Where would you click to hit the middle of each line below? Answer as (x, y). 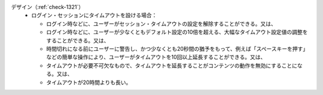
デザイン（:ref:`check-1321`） (47, 7)
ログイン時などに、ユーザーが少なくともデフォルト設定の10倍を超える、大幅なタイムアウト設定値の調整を (177, 32)
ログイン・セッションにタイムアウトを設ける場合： (94, 16)
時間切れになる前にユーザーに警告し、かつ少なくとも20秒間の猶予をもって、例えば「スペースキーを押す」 (177, 48)
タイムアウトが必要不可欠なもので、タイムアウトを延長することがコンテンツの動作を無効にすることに (172, 65)
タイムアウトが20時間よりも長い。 (89, 82)
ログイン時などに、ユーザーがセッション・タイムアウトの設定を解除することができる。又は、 (161, 23)
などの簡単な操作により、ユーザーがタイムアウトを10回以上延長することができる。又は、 (156, 57)
